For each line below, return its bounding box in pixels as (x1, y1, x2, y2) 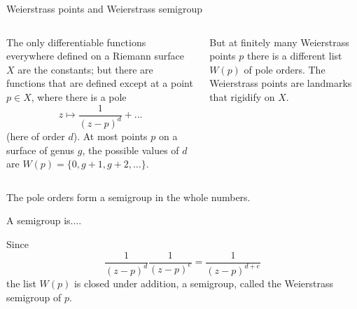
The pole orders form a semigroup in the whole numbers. (6, 189, 251, 204)
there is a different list (246, 48, 342, 63)
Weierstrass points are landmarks (209, 76, 352, 90)
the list (6, 275, 36, 290)
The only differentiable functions (6, 34, 146, 49)
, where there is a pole (31, 89, 127, 104)
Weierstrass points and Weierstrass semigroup (6, 1, 203, 15)
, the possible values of (82, 142, 179, 157)
